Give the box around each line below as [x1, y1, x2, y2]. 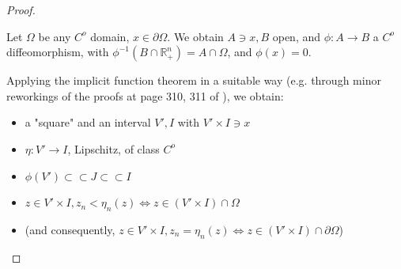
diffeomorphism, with [6, 44, 109, 60]
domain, [90, 28, 130, 44]
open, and [272, 28, 321, 44]
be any [38, 28, 71, 44]
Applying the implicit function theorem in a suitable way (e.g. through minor [6, 72, 381, 89]
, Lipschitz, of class [67, 140, 160, 157]
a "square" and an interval [25, 114, 151, 131]
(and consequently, [25, 221, 115, 237]
